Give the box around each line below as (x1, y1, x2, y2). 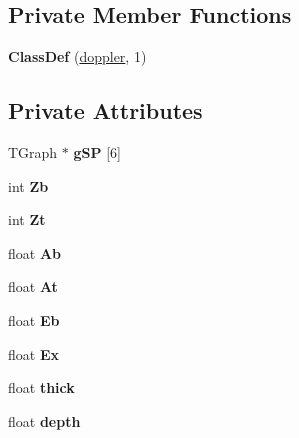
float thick (8, 377, 75, 398)
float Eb (8, 309, 60, 330)
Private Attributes (8, 95, 203, 126)
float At (8, 276, 58, 297)
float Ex (8, 343, 59, 364)
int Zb (8, 175, 49, 196)
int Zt (8, 209, 46, 230)
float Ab (8, 242, 62, 263)
